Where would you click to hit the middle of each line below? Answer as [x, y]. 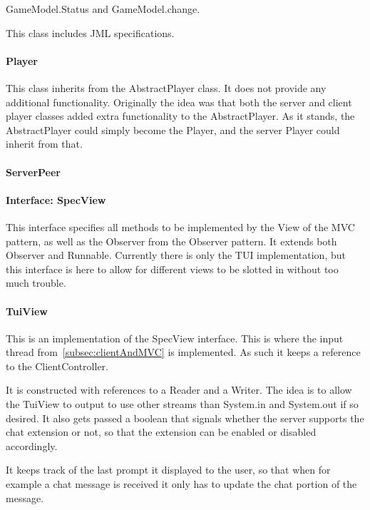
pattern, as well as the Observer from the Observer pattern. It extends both [171, 241]
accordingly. [32, 445]
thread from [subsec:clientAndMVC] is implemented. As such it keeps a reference [183, 352]
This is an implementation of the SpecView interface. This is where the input [175, 338]
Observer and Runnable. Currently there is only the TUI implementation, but [176, 255]
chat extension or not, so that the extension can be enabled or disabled [161, 432]
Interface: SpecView [56, 199]
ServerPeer [33, 172]
